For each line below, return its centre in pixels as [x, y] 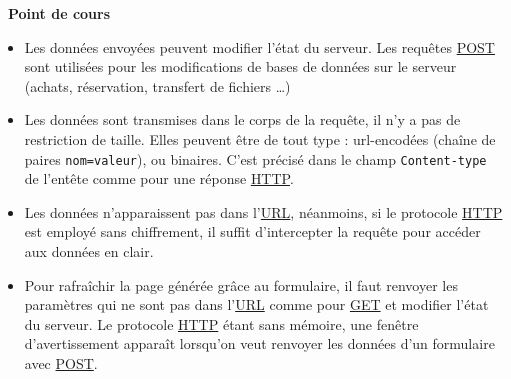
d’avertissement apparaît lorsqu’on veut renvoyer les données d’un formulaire [259, 343]
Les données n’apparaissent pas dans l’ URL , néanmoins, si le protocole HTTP [263, 211]
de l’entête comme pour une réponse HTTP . [159, 178]
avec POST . [61, 362]
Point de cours [59, 13]
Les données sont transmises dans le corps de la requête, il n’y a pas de [242, 119]
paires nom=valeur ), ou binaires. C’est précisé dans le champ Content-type [255, 158]
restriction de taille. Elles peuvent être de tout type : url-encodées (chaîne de [260, 138]
